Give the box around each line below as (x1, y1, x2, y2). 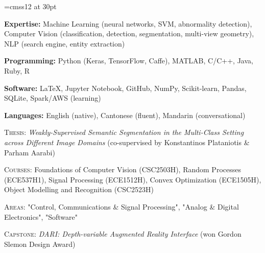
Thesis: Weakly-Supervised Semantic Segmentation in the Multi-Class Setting (4, 127, 244, 137)
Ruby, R (4, 65, 30, 76)
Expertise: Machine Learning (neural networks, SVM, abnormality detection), (4, 18, 252, 29)
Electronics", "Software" (4, 211, 78, 222)
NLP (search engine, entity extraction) (4, 38, 125, 49)
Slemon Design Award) (4, 238, 76, 249)
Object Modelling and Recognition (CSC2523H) (4, 184, 154, 195)
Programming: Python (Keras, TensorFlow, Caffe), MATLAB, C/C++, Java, (4, 55, 253, 66)
